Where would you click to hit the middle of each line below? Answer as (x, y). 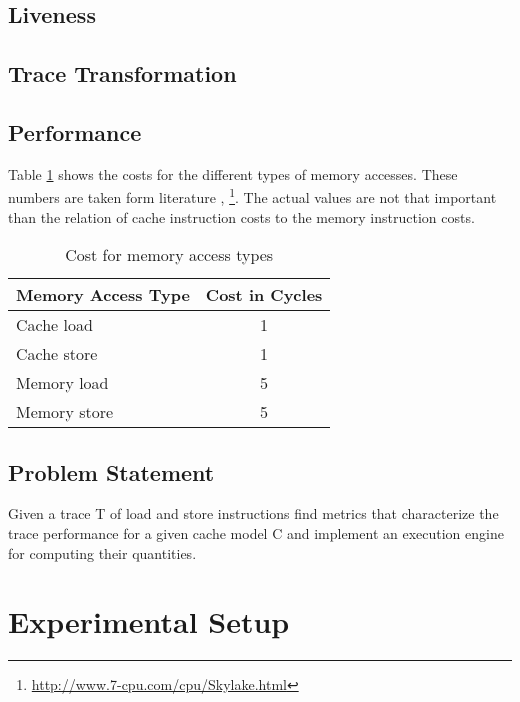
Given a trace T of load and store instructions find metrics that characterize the (253, 513)
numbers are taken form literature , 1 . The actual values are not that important (252, 196)
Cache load (54, 325)
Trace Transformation (122, 73)
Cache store (57, 354)
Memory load (62, 383)
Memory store (65, 412)
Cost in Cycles (264, 295)
